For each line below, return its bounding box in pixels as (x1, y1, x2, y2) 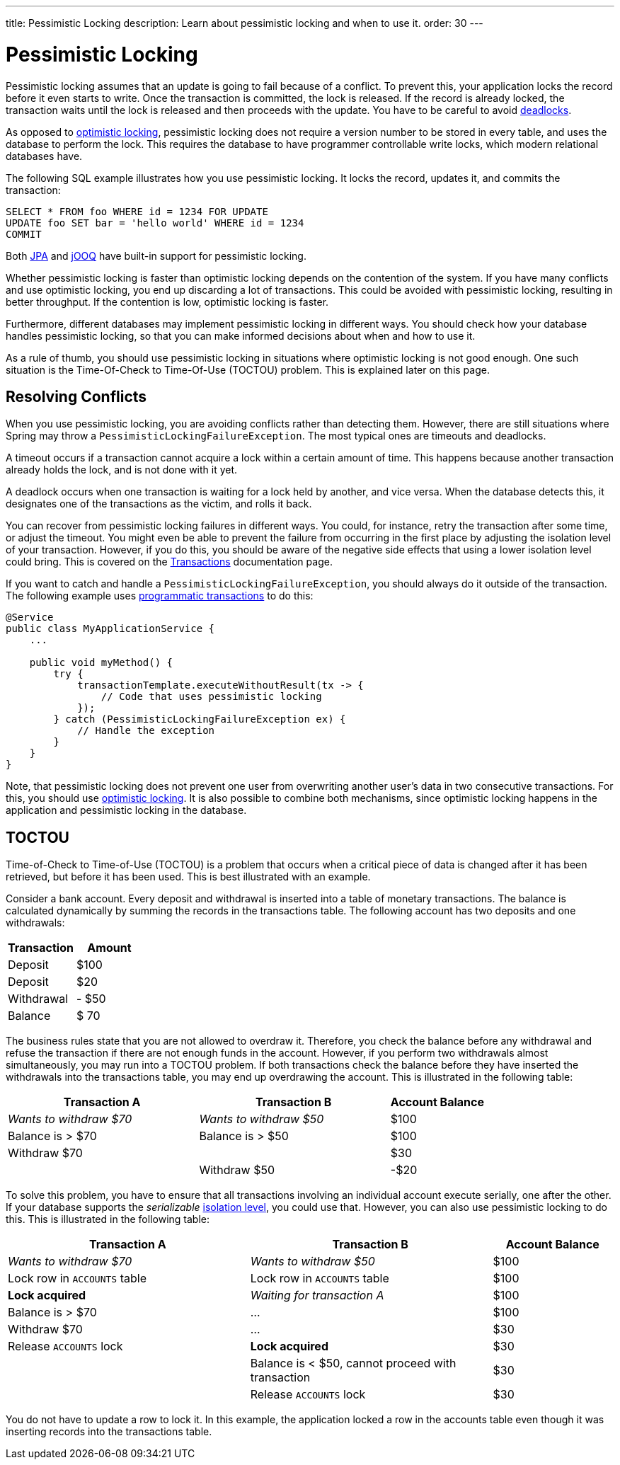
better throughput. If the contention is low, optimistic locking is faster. (6, 295, 329, 308)
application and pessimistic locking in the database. (6, 804, 247, 817)
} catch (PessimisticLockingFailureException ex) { (53, 713, 346, 725)
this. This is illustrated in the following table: (6, 1213, 209, 1226)
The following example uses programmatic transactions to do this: (6, 590, 314, 602)
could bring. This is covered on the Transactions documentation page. (6, 556, 333, 568)
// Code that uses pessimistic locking (101, 691, 322, 703)
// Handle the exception (77, 725, 215, 737)
